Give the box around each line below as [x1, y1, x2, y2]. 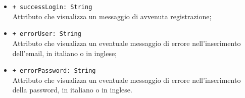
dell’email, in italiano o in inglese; [12, 47, 117, 58]
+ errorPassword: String [12, 67, 96, 75]
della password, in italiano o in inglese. [12, 84, 132, 95]
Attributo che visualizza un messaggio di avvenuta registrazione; [12, 11, 212, 21]
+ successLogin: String [12, 4, 92, 11]
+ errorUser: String [12, 30, 81, 38]
